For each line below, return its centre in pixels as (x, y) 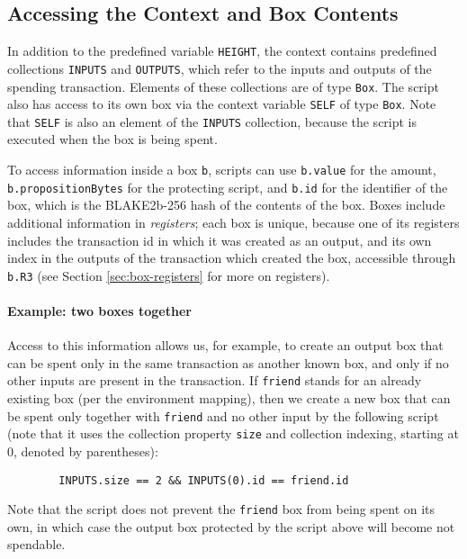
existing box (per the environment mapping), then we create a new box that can (229, 398)
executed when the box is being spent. (112, 139)
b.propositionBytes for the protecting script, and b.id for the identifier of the (228, 187)
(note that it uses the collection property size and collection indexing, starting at (233, 433)
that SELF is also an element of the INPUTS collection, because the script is (212, 121)
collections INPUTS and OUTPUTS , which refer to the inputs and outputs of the (220, 68)
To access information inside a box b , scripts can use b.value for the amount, (222, 170)
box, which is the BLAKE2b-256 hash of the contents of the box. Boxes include (226, 205)
